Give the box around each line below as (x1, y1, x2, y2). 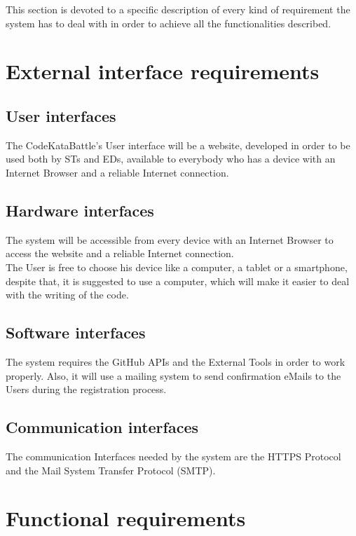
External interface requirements (6, 57, 320, 85)
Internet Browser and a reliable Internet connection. (6, 165, 229, 179)
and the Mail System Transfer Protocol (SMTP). (6, 462, 216, 477)
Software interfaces (6, 322, 146, 343)
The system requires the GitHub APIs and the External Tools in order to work (6, 354, 345, 369)
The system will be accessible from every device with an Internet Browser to (6, 232, 334, 247)
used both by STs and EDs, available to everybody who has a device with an (6, 151, 336, 166)
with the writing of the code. (6, 287, 129, 302)
